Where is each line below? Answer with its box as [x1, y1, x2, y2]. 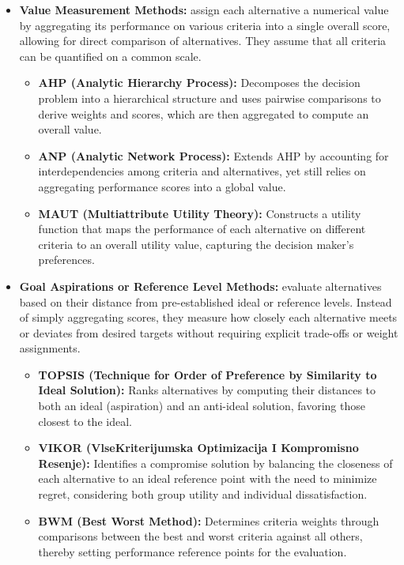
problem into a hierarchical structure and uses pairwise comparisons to [38, 89, 381, 106]
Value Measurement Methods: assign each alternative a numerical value [19, 2, 389, 17]
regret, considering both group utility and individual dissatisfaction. [38, 486, 368, 503]
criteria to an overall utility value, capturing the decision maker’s [38, 235, 354, 252]
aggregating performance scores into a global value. [38, 178, 286, 194]
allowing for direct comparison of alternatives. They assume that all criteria [19, 32, 387, 49]
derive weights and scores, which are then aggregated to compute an [38, 105, 369, 122]
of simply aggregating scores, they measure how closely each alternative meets [19, 309, 398, 326]
